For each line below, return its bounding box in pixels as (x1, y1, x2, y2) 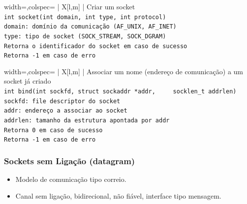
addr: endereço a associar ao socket (4, 107, 127, 115)
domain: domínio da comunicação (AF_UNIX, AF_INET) (4, 23, 177, 30)
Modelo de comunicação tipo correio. (15, 174, 126, 184)
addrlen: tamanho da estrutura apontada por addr (4, 117, 170, 124)
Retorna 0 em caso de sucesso (4, 126, 103, 134)
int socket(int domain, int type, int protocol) (4, 13, 166, 21)
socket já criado (4, 76, 51, 86)
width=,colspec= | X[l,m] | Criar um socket (4, 1, 135, 11)
